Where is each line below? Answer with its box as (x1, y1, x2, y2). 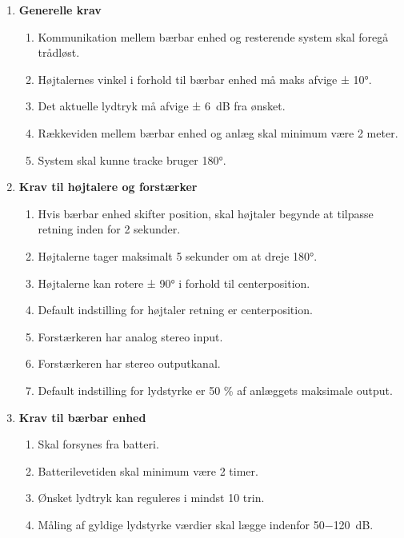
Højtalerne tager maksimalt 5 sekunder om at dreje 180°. (38, 247, 318, 264)
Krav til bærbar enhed (18, 408, 146, 425)
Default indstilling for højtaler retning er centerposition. (38, 301, 313, 318)
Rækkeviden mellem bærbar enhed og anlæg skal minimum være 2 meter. (38, 124, 398, 141)
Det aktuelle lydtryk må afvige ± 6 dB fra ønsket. (38, 98, 286, 114)
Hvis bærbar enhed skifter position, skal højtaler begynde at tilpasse (38, 205, 374, 221)
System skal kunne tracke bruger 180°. (38, 151, 226, 168)
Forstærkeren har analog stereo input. (38, 328, 223, 345)
